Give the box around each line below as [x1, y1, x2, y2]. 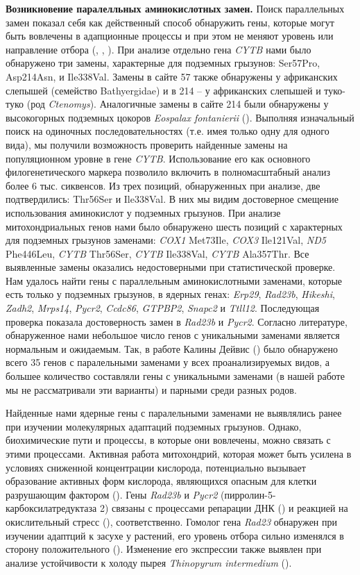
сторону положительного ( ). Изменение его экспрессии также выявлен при [6, 542, 322, 556]
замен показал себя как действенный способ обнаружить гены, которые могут [6, 15, 334, 29]
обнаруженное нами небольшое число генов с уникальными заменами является [6, 328, 340, 342]
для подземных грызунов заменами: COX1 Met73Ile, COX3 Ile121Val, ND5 [6, 233, 326, 247]
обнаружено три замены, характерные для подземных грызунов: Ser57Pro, [6, 56, 320, 70]
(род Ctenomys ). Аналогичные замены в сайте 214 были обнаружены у [26, 97, 329, 111]
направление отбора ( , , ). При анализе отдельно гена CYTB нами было [6, 42, 311, 56]
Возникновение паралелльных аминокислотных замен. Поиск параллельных [6, 1, 345, 15]
